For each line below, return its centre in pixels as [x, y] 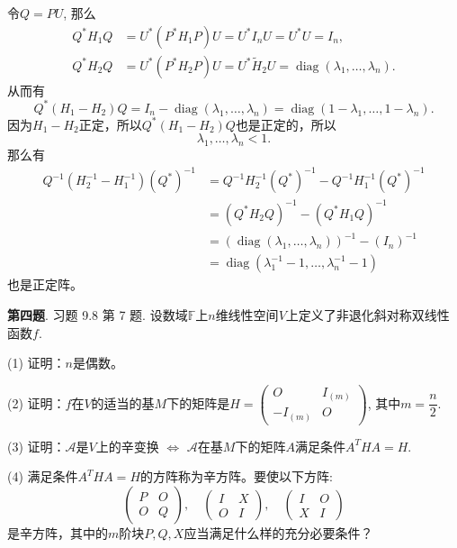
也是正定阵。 [45, 284]
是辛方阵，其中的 [58, 533]
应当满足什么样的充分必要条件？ [278, 533]
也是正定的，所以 [286, 124]
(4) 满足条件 [43, 476]
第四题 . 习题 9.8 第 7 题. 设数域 [98, 314]
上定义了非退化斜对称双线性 [367, 314]
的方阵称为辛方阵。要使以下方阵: [237, 476]
